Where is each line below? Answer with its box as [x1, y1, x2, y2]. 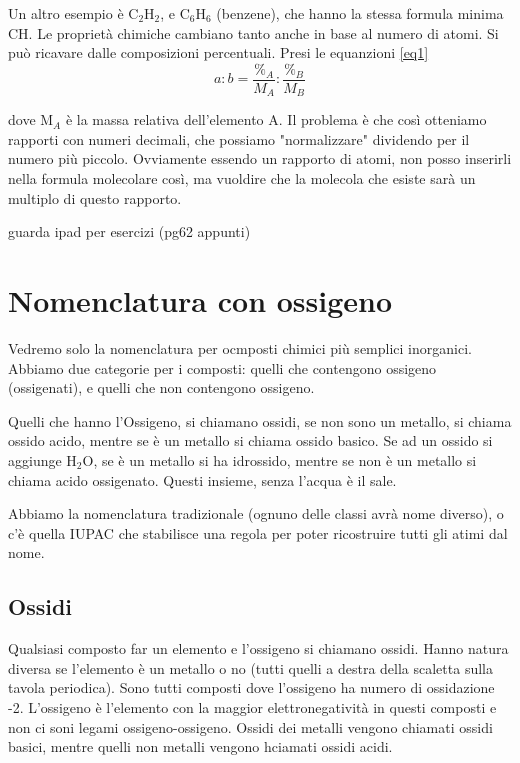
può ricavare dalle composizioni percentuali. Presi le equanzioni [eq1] [8, 42, 429, 63]
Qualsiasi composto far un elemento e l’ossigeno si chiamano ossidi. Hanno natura [8, 638, 509, 659]
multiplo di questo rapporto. [8, 187, 182, 208]
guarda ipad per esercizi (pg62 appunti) [8, 221, 251, 242]
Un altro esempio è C [8, 3, 139, 23]
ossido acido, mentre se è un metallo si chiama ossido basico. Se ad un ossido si [8, 430, 493, 451]
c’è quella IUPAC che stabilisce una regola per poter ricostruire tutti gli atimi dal [8, 522, 508, 543]
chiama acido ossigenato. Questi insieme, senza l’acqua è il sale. [8, 469, 397, 490]
